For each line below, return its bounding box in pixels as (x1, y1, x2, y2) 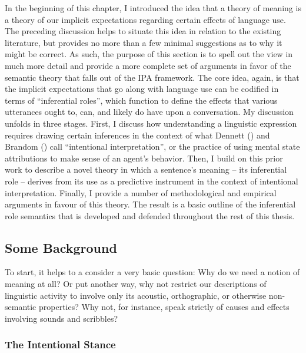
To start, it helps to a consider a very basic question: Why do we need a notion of (5, 266, 300, 278)
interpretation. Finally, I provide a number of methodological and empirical (5, 186, 277, 199)
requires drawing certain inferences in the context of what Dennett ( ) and (5, 128, 270, 141)
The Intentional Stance (5, 337, 116, 352)
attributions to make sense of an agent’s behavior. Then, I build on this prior (5, 151, 283, 164)
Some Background (5, 238, 117, 256)
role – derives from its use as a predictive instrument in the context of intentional (5, 174, 298, 187)
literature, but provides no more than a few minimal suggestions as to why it (5, 36, 282, 48)
